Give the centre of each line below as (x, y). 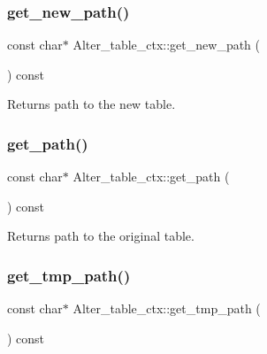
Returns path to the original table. (101, 236)
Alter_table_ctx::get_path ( (151, 177)
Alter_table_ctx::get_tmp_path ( (167, 308)
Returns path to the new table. (92, 104)
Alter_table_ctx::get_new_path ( (167, 45)
